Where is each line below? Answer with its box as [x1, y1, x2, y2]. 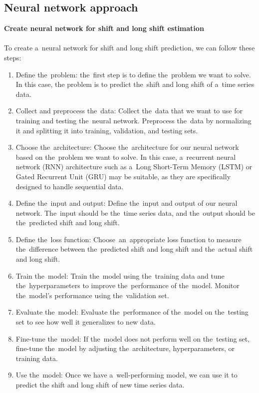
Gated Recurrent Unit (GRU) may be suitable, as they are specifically [15, 171, 231, 181]
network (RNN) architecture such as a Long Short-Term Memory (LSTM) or [15, 161, 253, 172]
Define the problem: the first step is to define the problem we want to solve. [15, 69, 251, 79]
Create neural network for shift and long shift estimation [4, 23, 204, 33]
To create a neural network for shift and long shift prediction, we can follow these [4, 42, 255, 53]
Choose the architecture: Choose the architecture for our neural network [15, 142, 239, 152]
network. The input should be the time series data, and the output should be [15, 207, 255, 218]
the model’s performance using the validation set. [15, 290, 169, 300]
